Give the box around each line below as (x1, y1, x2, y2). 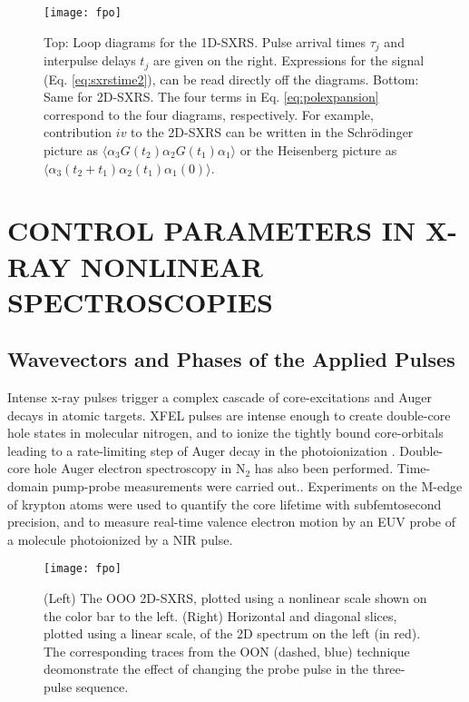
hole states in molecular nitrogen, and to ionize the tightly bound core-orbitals (7, 423, 444, 442)
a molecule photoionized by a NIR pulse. (7, 529, 233, 549)
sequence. (75, 677, 129, 697)
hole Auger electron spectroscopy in (34, 459, 232, 478)
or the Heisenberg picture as (239, 140, 397, 159)
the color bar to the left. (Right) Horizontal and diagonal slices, (44, 606, 397, 625)
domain (7, 477, 49, 496)
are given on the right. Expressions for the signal (152, 51, 425, 70)
